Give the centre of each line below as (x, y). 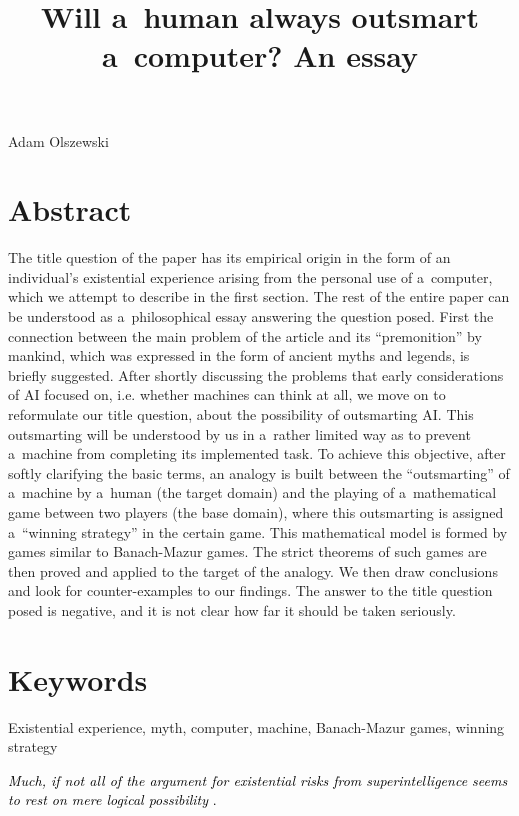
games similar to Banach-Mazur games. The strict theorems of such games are (247, 551)
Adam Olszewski (58, 140)
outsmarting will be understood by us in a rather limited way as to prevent (239, 433)
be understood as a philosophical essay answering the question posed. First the (251, 316)
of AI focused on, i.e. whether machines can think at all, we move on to (227, 394)
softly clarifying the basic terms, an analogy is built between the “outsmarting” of (259, 472)
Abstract (70, 209)
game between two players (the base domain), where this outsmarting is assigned (256, 512)
